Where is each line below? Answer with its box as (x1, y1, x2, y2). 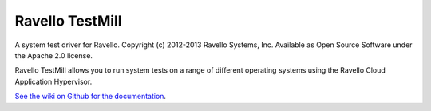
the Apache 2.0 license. (14, 50, 93, 60)
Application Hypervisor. (14, 77, 93, 86)
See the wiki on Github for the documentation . (14, 92, 167, 101)
